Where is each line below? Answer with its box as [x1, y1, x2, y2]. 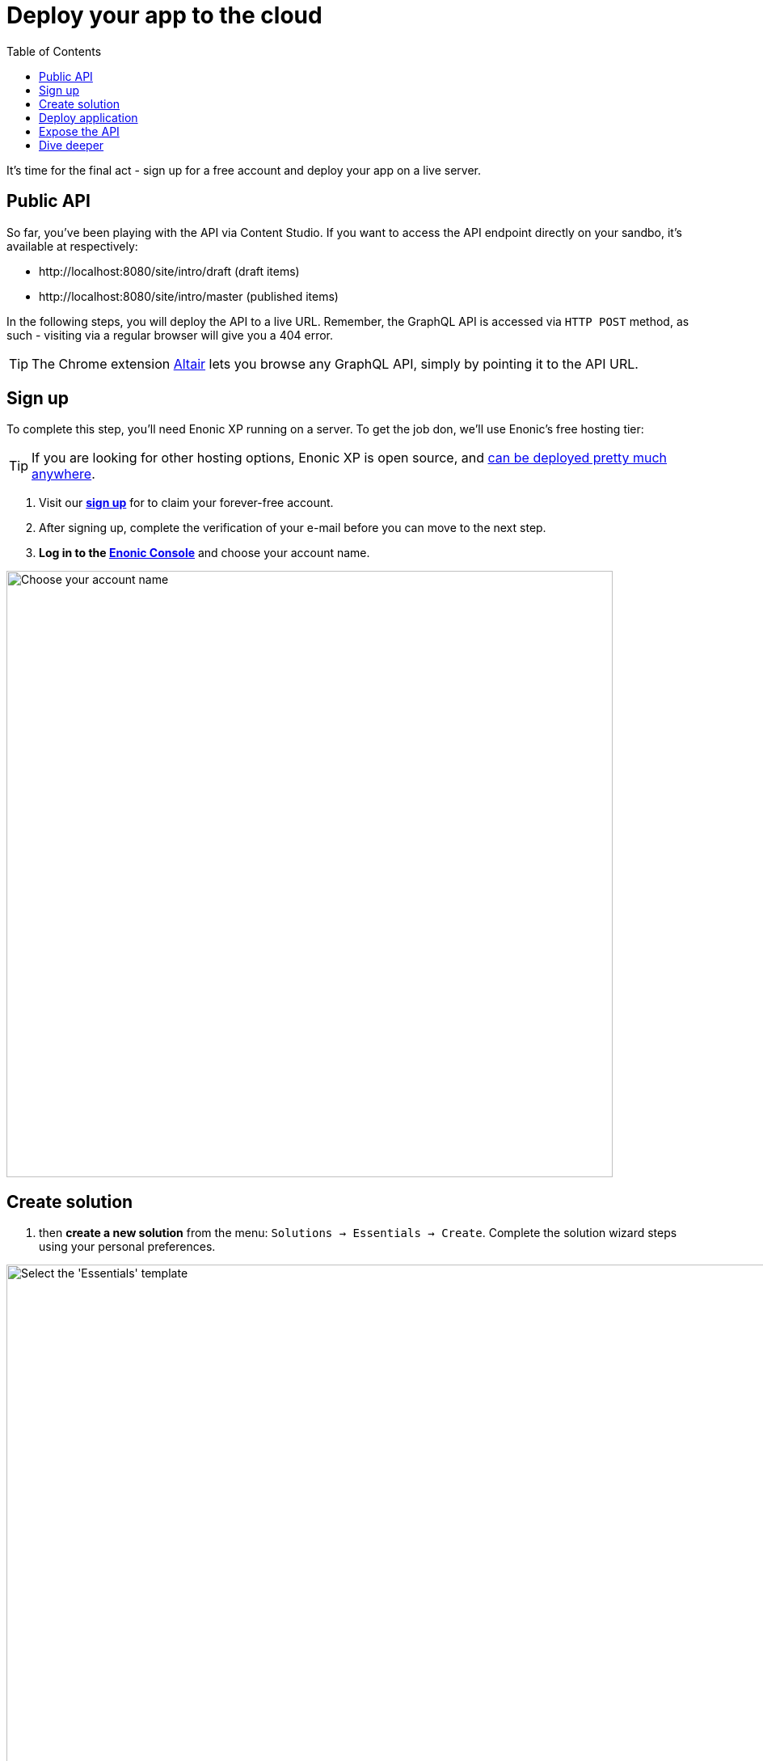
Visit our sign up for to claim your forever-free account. [39, 496, 334, 510]
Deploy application [39, 110, 138, 125]
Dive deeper [39, 137, 104, 152]
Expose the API [39, 124, 120, 138]
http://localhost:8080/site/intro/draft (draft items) [39, 264, 300, 278]
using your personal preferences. [39, 1239, 216, 1254]
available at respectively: [6, 239, 138, 253]
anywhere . [32, 466, 95, 483]
